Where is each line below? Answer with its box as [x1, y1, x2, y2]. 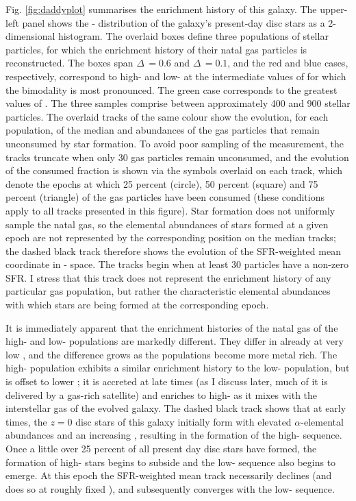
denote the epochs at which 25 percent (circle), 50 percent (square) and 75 [5, 176, 318, 191]
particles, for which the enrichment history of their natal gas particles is [5, 42, 307, 56]
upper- [320, 2, 348, 16]
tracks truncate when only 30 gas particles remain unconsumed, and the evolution [5, 149, 349, 164]
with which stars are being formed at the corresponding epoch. [5, 297, 269, 312]
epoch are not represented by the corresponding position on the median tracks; [5, 230, 336, 245]
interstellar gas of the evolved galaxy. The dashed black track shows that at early [5, 401, 346, 415]
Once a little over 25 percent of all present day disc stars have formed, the [5, 441, 317, 455]
